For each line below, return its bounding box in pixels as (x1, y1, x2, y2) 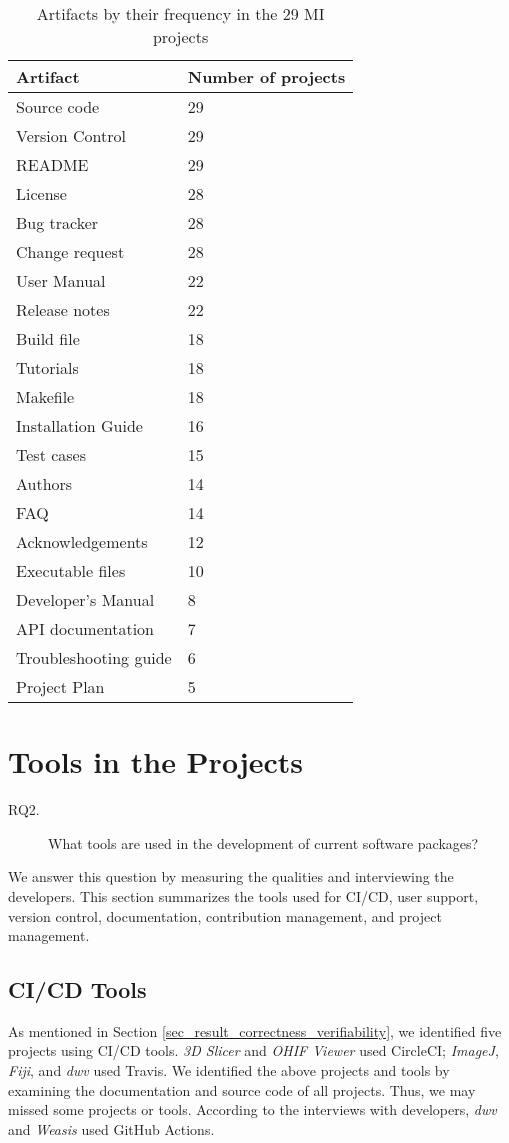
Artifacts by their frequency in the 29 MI (36, 2, 325, 25)
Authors (16, 472, 73, 495)
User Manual (16, 269, 106, 292)
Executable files (16, 559, 126, 582)
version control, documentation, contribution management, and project (8, 905, 442, 926)
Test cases (16, 443, 87, 466)
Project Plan (16, 675, 105, 698)
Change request (16, 240, 125, 263)
